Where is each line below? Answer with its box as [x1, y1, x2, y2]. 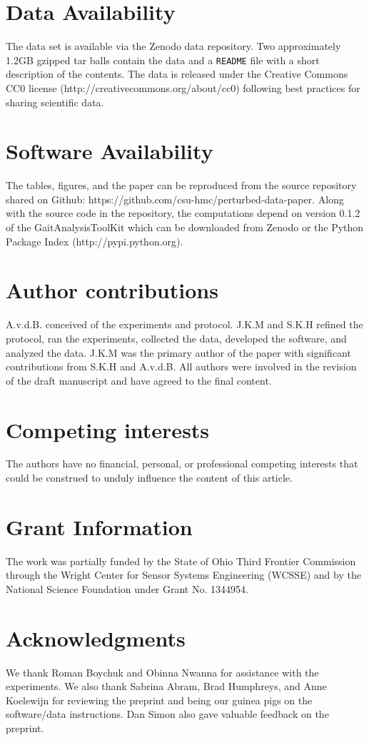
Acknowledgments [6, 623, 186, 652]
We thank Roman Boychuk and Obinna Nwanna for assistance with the [6, 664, 319, 679]
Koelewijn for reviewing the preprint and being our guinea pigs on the [6, 692, 313, 707]
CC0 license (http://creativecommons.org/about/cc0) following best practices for [6, 80, 360, 95]
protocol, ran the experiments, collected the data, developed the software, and [6, 330, 347, 345]
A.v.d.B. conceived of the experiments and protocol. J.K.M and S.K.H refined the [6, 317, 363, 332]
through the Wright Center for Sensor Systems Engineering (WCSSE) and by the [6, 567, 361, 582]
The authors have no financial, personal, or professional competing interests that [6, 456, 358, 471]
